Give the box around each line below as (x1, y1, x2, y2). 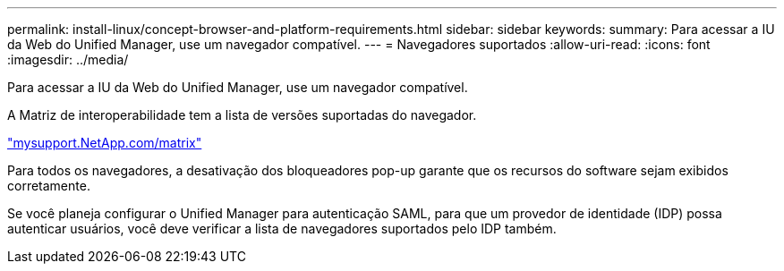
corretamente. (7, 178, 90, 193)
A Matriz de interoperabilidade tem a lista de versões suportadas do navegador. (7, 107, 477, 123)
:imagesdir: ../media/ (7, 52, 129, 67)
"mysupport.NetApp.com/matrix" (7, 135, 202, 150)
